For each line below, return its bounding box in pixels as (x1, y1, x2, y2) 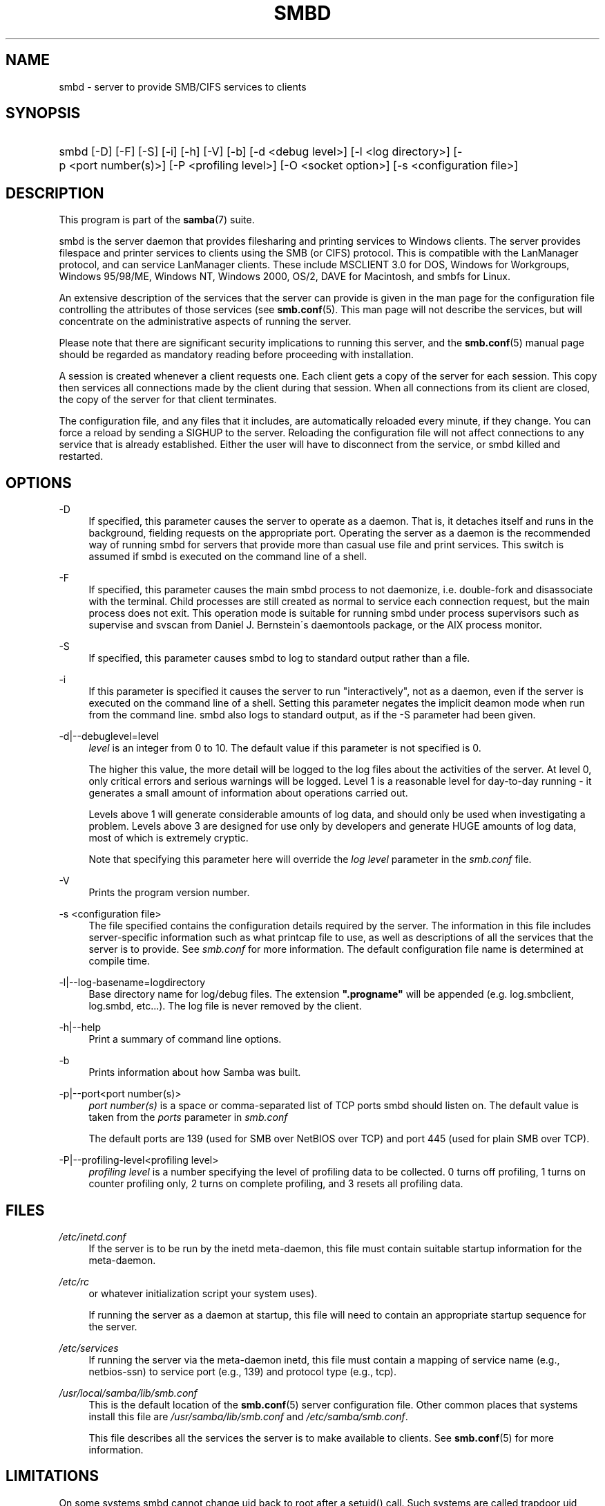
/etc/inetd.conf (59, 1230, 126, 1243)
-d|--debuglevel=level (59, 730, 160, 743)
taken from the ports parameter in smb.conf (88, 1111, 288, 1124)
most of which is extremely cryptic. (88, 832, 249, 844)
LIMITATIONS (6, 1467, 99, 1485)
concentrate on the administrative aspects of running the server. (59, 315, 352, 328)
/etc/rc (59, 1275, 90, 1287)
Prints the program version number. (88, 886, 250, 899)
